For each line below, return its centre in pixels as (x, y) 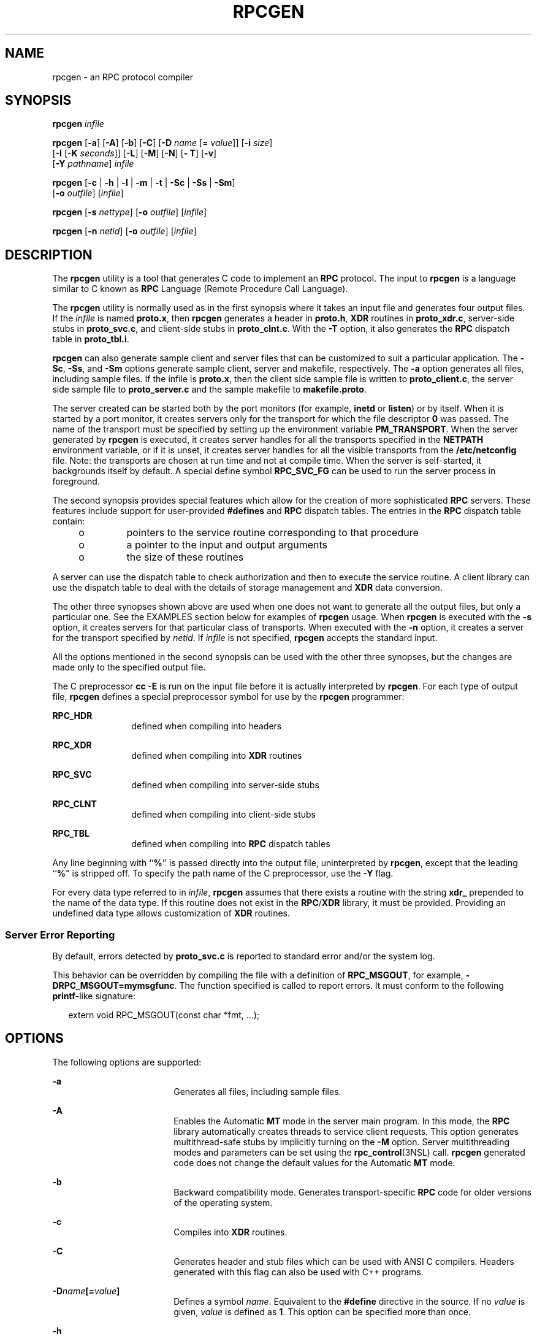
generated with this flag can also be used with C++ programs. (299, 1272)
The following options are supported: (127, 1062)
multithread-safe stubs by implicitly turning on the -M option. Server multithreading (342, 1142)
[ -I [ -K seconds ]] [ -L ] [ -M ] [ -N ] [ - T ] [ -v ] (135, 153)
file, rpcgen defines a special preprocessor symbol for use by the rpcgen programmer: (228, 697)
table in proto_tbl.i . (91, 339)
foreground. (76, 482)
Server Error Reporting (60, 935)
